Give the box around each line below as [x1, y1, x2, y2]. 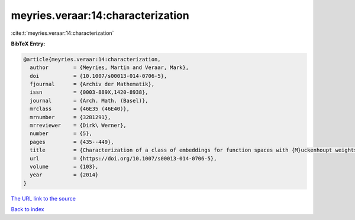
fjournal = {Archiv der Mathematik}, [30, 81, 155, 88]
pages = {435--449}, [30, 139, 115, 145]
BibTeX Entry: [11, 40, 46, 47]
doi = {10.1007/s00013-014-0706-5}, [30, 73, 167, 79]
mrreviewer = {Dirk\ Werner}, [30, 122, 127, 129]
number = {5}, [30, 130, 93, 137]
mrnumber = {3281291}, [30, 114, 111, 120]
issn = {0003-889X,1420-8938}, [30, 89, 149, 96]
